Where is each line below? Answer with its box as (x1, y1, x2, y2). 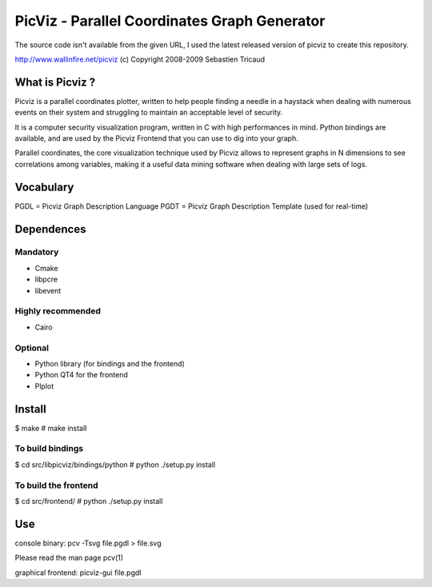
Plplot (34, 381, 54, 391)
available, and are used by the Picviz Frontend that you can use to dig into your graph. (14, 134, 299, 143)
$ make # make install (14, 423, 87, 433)
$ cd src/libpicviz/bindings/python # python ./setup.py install (14, 460, 216, 469)
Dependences (14, 222, 86, 236)
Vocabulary (14, 180, 74, 194)
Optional (14, 342, 50, 353)
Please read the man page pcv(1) (14, 553, 124, 563)
